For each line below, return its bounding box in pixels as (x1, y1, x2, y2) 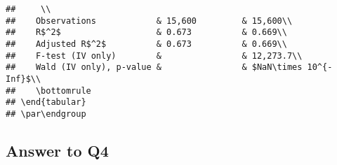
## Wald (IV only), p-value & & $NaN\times (6, 62, 303, 73)
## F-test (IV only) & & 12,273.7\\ (6, 50, 303, 61)
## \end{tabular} (6, 97, 86, 108)
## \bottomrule (6, 85, 91, 96)
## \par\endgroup (6, 108, 86, 119)
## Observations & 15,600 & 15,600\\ (6, 15, 293, 26)
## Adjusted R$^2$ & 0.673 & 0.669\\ (6, 38, 287, 49)
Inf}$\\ (6, 73, 41, 84)
